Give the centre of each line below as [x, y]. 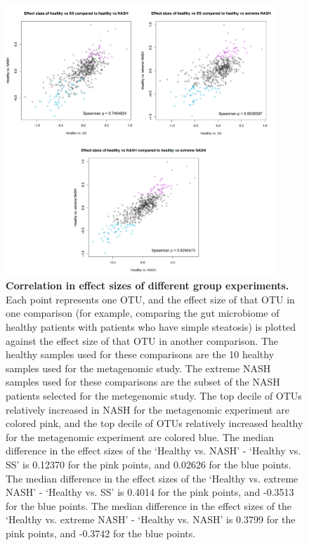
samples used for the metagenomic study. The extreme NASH [138, 368]
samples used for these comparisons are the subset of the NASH [143, 382]
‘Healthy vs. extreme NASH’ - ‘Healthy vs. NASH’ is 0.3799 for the [151, 519]
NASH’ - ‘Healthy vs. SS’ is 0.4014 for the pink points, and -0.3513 [150, 492]
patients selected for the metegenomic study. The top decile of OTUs [154, 395]
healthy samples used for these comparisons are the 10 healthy [140, 354]
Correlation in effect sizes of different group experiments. [147, 285]
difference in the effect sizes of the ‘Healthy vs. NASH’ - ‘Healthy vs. [153, 451]
